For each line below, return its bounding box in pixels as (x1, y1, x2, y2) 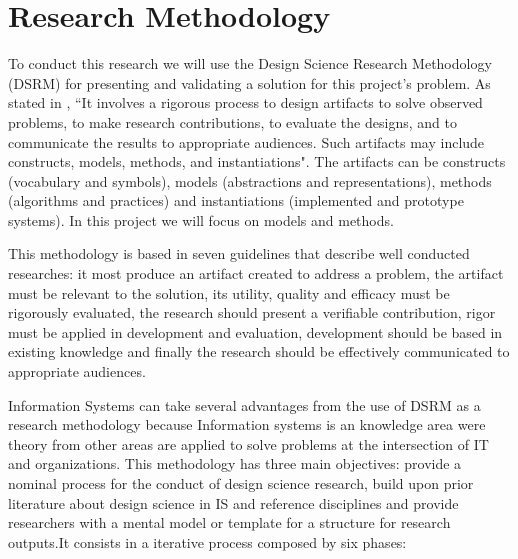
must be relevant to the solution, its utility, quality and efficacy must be (8, 282, 450, 303)
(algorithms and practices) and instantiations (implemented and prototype (8, 190, 464, 211)
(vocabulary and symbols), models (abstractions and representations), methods (8, 170, 492, 191)
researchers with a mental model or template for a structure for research (8, 512, 451, 533)
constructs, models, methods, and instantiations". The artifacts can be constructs (8, 151, 506, 172)
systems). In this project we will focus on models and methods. (8, 209, 394, 230)
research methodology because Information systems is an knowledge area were (8, 414, 486, 435)
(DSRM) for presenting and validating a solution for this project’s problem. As (8, 72, 491, 93)
